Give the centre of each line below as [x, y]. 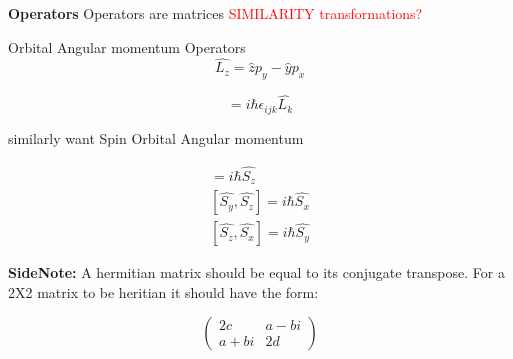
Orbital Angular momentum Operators [127, 46]
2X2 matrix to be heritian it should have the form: [163, 291]
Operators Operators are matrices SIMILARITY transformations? [215, 13]
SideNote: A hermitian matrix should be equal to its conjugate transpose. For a [256, 272]
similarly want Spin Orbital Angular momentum [156, 137]
